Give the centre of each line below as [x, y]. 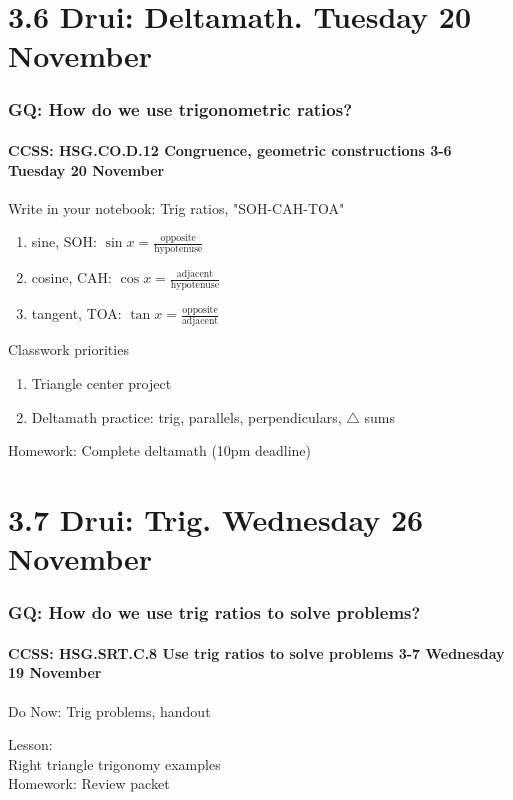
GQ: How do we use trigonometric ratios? [180, 109]
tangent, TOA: [76, 313]
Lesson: [30, 744]
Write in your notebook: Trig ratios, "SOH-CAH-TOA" [176, 207]
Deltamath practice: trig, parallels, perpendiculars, [186, 416]
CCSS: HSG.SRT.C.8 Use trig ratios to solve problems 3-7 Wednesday [256, 652]
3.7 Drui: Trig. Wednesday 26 [216, 518]
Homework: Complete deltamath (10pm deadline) [159, 450]
